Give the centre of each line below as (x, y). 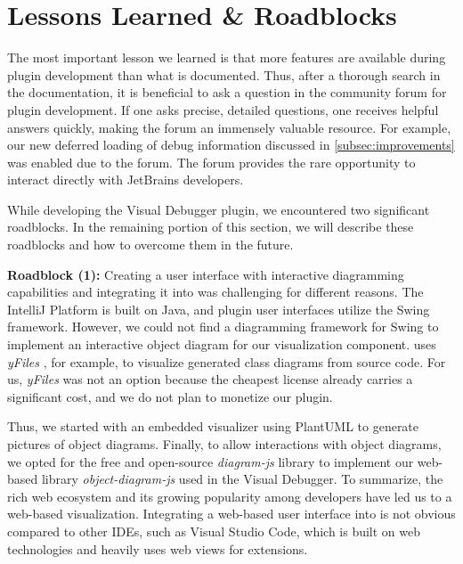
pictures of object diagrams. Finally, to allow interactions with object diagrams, (224, 444)
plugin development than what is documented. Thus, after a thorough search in (224, 74)
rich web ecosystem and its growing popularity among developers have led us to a (230, 496)
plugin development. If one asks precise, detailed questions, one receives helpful (223, 109)
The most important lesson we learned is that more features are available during (227, 57)
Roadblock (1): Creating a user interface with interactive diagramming (206, 274)
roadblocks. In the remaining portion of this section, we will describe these (211, 227)
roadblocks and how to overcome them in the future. (150, 245)
